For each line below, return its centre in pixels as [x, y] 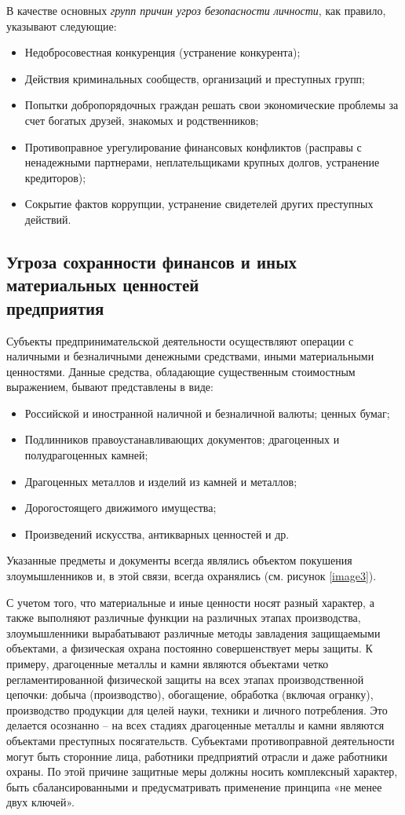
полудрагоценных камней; [86, 455]
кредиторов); [55, 177]
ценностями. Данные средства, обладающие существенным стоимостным [181, 371]
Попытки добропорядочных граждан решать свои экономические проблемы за [212, 105]
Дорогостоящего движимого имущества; [120, 508]
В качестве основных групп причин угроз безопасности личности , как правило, [196, 10]
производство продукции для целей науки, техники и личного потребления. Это [197, 709]
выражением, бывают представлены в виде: [110, 387]
